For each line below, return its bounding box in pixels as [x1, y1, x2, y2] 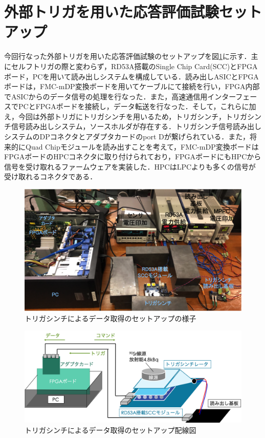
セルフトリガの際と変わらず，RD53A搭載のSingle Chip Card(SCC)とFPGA [11, 60, 258, 71]
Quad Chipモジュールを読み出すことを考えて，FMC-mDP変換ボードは [25, 141, 259, 152]
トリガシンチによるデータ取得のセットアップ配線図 [25, 424, 196, 435]
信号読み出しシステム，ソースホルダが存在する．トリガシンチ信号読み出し [11, 121, 261, 132]
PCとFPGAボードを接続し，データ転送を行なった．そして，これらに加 [18, 101, 256, 112]
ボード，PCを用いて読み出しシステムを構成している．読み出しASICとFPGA [4, 71, 259, 81]
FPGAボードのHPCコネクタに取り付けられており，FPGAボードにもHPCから [4, 151, 261, 162]
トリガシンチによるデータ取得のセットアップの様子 [25, 312, 196, 323]
